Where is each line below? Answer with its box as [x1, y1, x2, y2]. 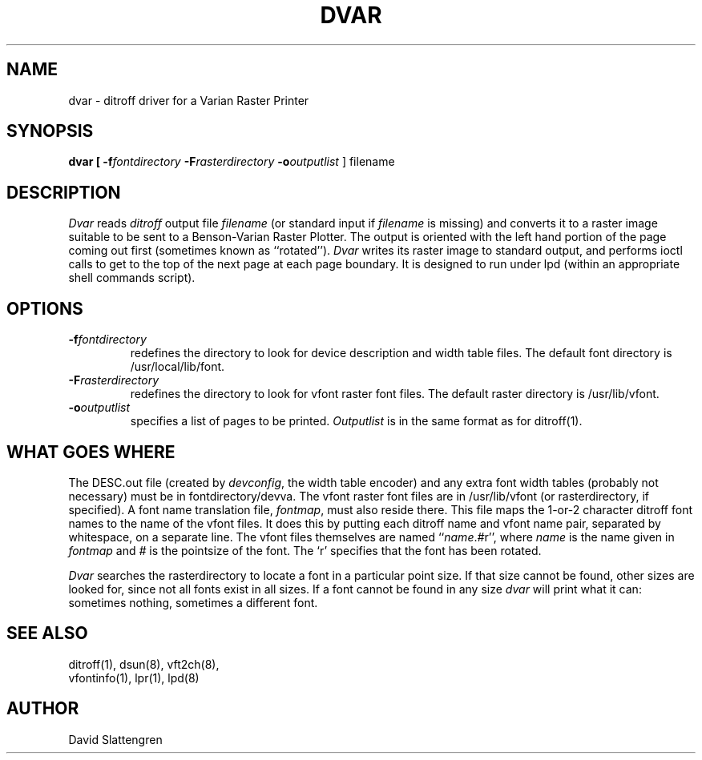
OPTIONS [6, 298, 83, 319]
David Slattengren [68, 732, 163, 746]
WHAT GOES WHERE [6, 441, 175, 462]
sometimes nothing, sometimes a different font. [68, 595, 318, 609]
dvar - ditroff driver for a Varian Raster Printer [68, 93, 309, 107]
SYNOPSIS [6, 121, 94, 142]
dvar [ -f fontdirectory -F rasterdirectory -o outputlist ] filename [68, 155, 395, 169]
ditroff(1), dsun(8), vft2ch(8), [68, 657, 220, 671]
